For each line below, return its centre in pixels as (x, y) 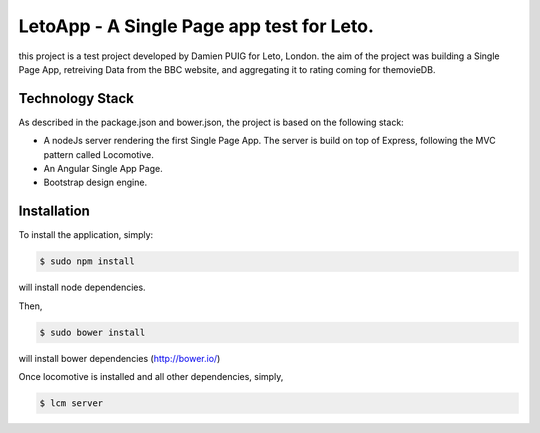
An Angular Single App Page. (103, 169)
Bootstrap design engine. (95, 182)
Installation (54, 211)
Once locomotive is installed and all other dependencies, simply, (151, 377)
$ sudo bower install (92, 332)
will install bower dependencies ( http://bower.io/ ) (119, 358)
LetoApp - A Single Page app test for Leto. (196, 26)
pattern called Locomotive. (99, 154)
